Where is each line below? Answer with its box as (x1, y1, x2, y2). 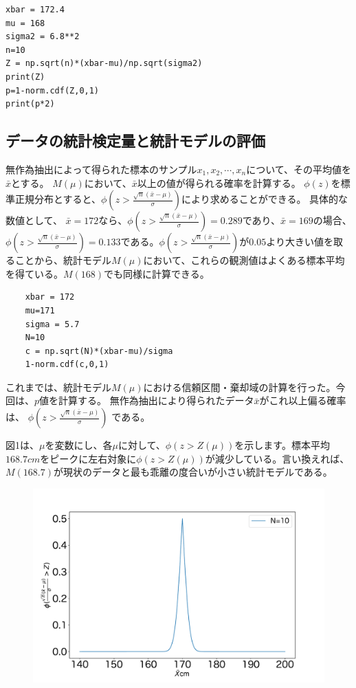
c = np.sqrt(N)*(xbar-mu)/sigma (25, 346, 173, 356)
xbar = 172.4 (5, 5, 65, 14)
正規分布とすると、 (14, 192, 102, 206)
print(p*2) (5, 99, 55, 109)
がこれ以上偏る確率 (259, 393, 346, 408)
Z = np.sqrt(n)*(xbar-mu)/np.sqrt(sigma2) (5, 58, 203, 69)
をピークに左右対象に (40, 451, 137, 465)
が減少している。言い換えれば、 (205, 451, 350, 465)
